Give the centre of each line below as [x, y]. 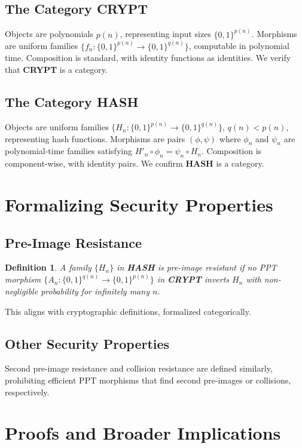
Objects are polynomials [49, 34]
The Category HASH [72, 101]
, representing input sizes [165, 34]
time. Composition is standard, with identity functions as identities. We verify [148, 58]
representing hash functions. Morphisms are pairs [95, 138]
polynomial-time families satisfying [68, 151]
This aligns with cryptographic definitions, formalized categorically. [128, 311]
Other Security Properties [87, 343]
